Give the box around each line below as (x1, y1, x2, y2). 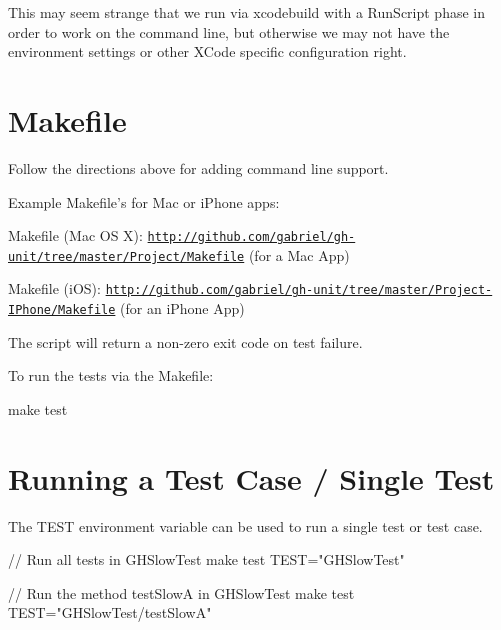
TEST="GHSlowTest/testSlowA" (8, 602, 212, 623)
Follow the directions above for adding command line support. (8, 157, 389, 178)
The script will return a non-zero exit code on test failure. (8, 331, 363, 352)
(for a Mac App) (248, 244, 350, 265)
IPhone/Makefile (8, 303, 116, 318)
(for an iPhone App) (120, 298, 245, 319)
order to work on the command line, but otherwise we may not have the (8, 21, 450, 42)
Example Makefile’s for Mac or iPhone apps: (8, 191, 280, 212)
